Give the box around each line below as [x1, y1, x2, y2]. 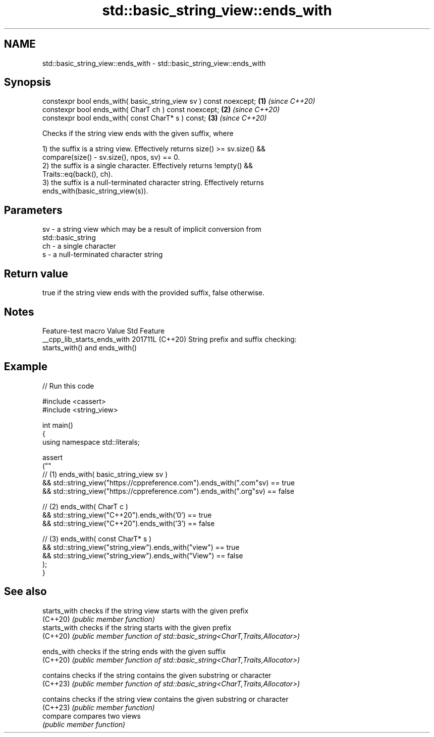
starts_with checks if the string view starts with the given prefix [42, 606, 249, 615]
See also [4, 585, 47, 598]
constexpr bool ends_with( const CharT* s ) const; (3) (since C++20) [42, 114, 267, 123]
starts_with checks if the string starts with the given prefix [42, 623, 231, 632]
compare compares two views [42, 711, 141, 720]
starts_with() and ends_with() [42, 343, 137, 352]
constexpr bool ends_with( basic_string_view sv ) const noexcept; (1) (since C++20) [42, 97, 316, 106]
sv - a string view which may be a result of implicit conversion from [42, 225, 262, 234]
